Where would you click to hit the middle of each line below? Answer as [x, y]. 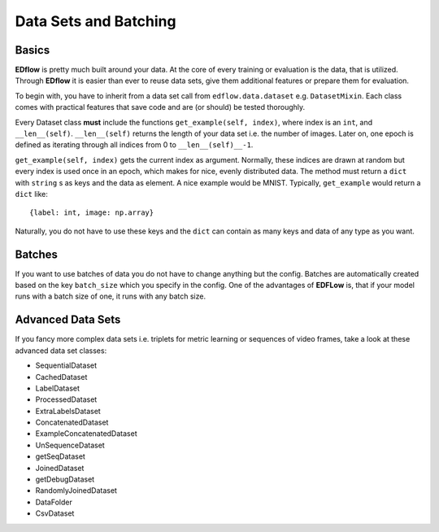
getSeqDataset [60, 456]
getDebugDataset [65, 479]
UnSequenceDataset [70, 445]
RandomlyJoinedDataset [76, 491]
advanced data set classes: [61, 351]
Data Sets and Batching [96, 21]
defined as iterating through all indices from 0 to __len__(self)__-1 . [134, 145]
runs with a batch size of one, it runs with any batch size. [111, 296]
